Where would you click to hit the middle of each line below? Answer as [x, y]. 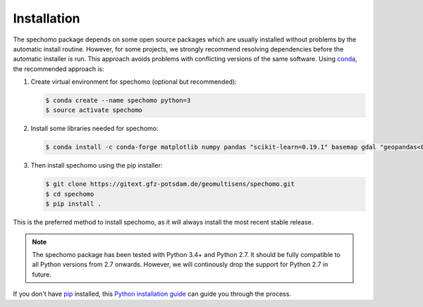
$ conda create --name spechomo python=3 [118, 101]
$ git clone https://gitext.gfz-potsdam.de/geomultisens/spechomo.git [170, 184]
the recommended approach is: [59, 69]
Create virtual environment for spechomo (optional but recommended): [134, 82]
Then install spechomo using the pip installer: [97, 165]
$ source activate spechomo [94, 110]
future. [42, 274]
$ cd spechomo [70, 194]
